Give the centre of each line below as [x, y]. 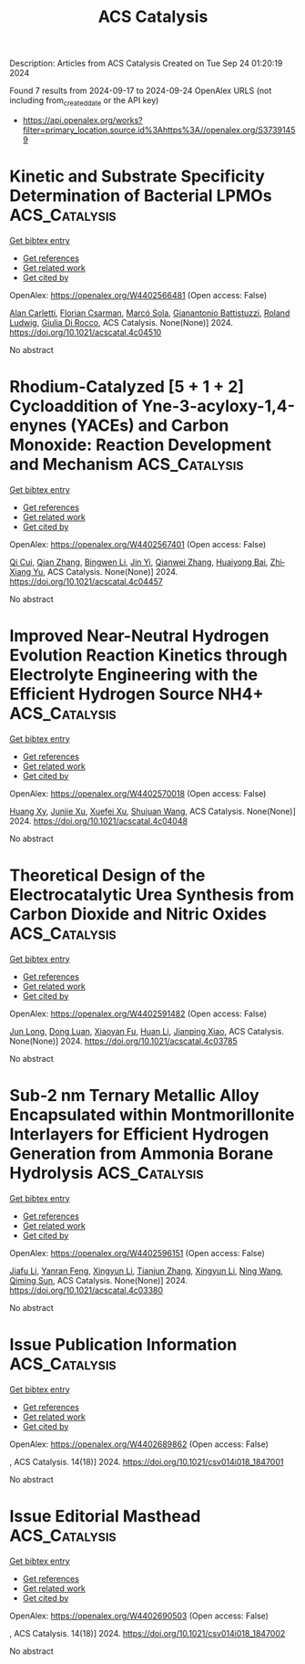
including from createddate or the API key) [84, 101]
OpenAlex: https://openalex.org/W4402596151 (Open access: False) [137, 1253]
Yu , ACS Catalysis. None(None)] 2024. [106, 571]
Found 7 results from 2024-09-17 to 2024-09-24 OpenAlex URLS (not [141, 91]
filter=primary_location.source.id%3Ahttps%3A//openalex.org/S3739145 [159, 130]
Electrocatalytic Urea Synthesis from [152, 894]
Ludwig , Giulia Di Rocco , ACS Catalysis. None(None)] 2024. [122, 322]
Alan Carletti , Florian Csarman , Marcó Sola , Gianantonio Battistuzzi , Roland [150, 313]
